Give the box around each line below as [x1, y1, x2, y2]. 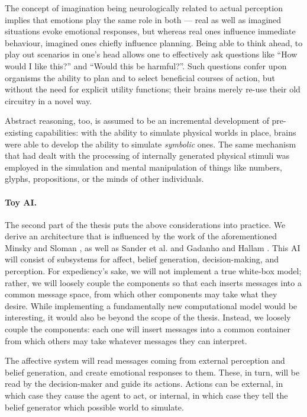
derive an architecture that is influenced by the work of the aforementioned [5, 230, 277, 242]
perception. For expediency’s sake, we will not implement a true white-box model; [5, 265, 302, 277]
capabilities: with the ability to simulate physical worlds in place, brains [35, 126, 296, 138]
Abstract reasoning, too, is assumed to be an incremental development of [5, 114, 269, 127]
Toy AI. [5, 195, 37, 208]
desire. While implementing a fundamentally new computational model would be [5, 299, 298, 312]
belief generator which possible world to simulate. [5, 400, 184, 413]
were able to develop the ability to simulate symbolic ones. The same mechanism [5, 137, 296, 150]
